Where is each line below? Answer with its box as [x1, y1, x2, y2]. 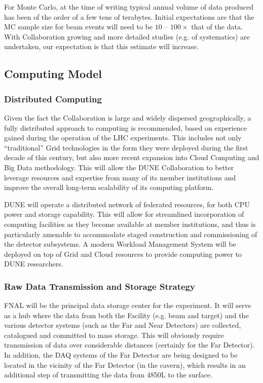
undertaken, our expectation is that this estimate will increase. [4, 41, 199, 52]
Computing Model [4, 66, 102, 82]
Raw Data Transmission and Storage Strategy [4, 280, 195, 292]
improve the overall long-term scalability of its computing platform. [4, 182, 214, 193]
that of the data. [191, 21, 243, 32]
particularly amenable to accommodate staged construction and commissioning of [4, 228, 257, 239]
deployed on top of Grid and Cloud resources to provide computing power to [4, 248, 242, 259]
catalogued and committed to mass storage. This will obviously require [4, 329, 224, 340]
